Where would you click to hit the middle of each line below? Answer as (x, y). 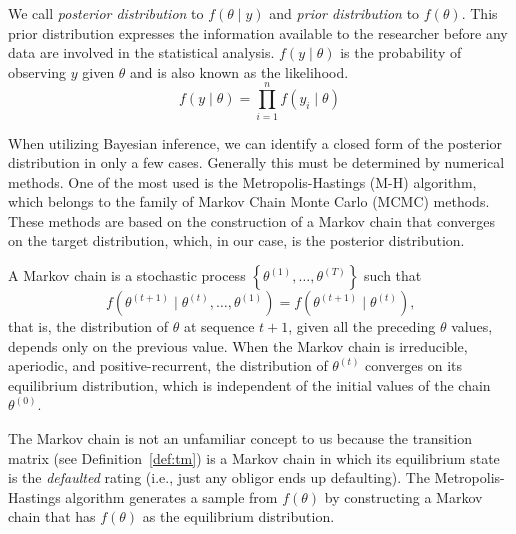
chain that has (52, 516)
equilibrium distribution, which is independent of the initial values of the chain (249, 384)
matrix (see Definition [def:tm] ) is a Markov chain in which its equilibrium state (254, 457)
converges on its (414, 365)
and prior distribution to (344, 13)
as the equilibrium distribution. (238, 516)
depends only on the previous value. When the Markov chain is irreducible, (238, 345)
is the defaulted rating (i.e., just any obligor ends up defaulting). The (219, 477)
